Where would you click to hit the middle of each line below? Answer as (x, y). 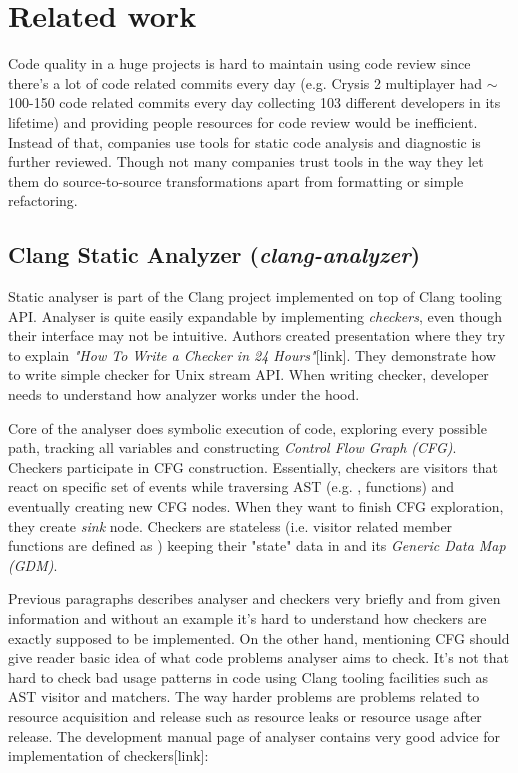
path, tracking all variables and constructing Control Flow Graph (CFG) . (232, 447)
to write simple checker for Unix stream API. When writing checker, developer (248, 374)
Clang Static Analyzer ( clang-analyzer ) (214, 254)
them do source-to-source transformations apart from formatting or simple (236, 180)
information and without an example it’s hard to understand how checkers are (247, 617)
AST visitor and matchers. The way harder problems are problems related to (244, 696)
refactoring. (43, 200)
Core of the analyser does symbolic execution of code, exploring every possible (247, 427)
